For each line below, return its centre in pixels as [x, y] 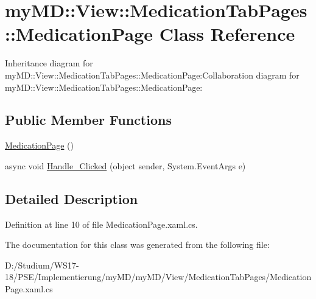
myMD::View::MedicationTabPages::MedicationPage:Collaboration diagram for [152, 75]
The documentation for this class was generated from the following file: [137, 244]
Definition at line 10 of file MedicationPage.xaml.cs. [101, 224]
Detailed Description [72, 198]
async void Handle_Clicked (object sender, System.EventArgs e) [125, 165]
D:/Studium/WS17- [42, 265]
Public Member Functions [88, 120]
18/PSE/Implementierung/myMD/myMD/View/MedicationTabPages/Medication [158, 277]
